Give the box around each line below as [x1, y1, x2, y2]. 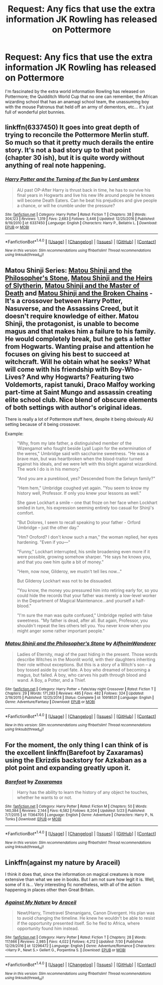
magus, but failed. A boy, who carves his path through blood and [16, 672, 147, 678]
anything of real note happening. [5, 161, 106, 170]
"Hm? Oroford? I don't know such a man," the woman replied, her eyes [16, 534, 158, 540]
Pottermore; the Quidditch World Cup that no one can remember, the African [5, 94, 158, 99]
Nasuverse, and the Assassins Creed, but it [5, 305, 139, 312]
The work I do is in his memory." [16, 466, 81, 472]
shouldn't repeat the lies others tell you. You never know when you [16, 623, 150, 629]
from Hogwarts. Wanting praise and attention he [5, 343, 154, 350]
